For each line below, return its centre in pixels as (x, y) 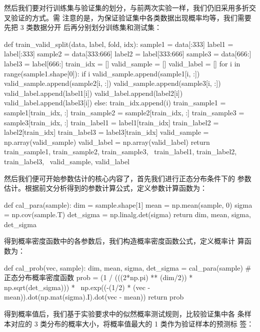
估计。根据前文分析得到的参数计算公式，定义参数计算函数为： (105, 188)
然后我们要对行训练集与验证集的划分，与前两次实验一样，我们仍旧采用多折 (126, 7)
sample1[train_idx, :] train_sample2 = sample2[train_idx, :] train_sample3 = (124, 112)
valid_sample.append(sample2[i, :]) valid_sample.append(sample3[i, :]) (112, 83)
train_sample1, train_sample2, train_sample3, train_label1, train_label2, (120, 152)
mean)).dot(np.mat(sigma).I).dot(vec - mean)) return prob (94, 297)
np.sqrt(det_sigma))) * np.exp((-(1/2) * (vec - (77, 287)
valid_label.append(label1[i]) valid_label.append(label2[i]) (93, 93)
